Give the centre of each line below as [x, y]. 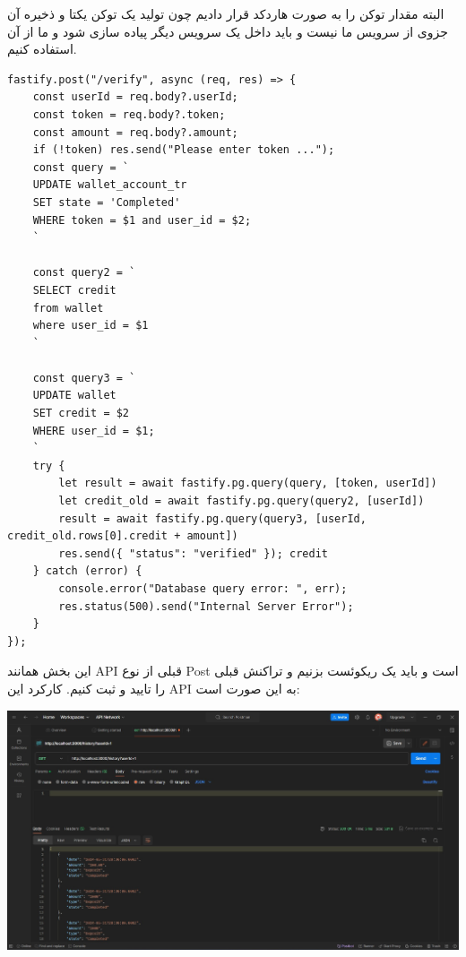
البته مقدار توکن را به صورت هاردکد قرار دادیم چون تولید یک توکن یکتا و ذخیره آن [226, 13]
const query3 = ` [84, 378]
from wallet [68, 308]
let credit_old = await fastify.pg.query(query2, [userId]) [242, 501]
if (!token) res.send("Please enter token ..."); [184, 150]
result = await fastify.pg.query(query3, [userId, [212, 518]
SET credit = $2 [81, 414]
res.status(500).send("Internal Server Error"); [206, 606]
